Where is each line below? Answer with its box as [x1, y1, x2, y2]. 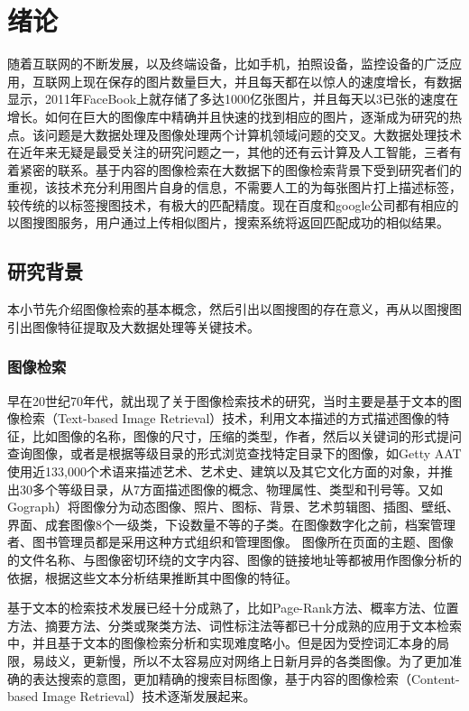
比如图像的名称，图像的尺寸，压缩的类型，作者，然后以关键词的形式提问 [32, 426, 462, 445]
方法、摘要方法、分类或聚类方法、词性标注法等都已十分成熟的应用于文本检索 [7, 615, 462, 634]
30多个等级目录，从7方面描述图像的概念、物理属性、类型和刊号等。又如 [19, 479, 443, 498]
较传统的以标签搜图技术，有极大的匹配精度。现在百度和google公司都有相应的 [7, 195, 459, 214]
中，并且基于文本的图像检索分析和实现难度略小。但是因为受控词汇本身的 [7, 633, 437, 652]
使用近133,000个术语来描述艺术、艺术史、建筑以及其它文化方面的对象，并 [7, 462, 440, 481]
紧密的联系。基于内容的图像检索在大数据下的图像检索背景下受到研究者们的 [19, 160, 462, 179]
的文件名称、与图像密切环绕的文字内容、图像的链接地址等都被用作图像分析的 [7, 550, 462, 569]
